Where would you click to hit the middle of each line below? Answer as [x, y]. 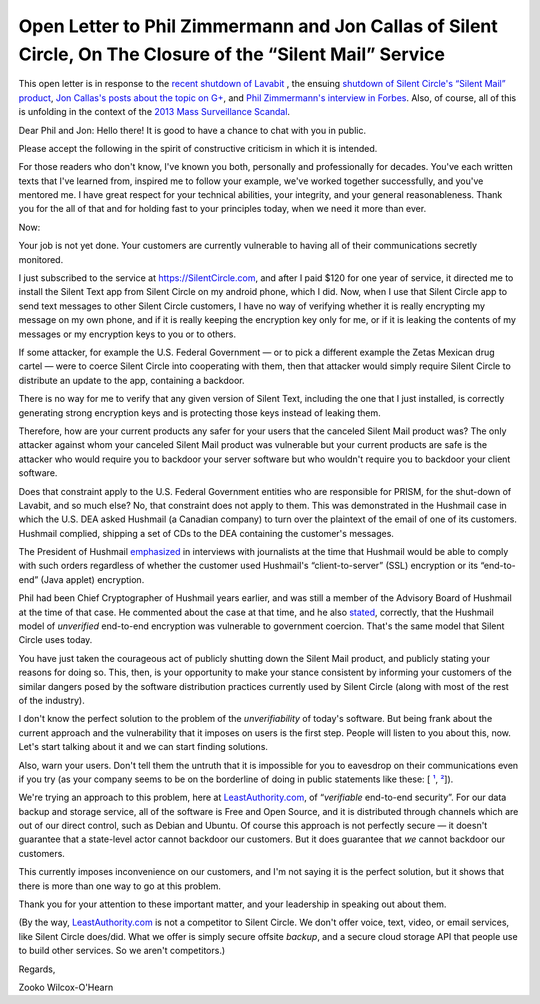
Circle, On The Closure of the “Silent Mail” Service [231, 54]
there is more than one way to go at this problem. [120, 886]
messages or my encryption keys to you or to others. [127, 334]
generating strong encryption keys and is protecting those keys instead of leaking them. [200, 412]
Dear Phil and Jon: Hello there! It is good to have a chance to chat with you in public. [192, 130]
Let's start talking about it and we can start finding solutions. [143, 747]
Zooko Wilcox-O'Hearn [66, 987]
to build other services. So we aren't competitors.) [122, 951]
